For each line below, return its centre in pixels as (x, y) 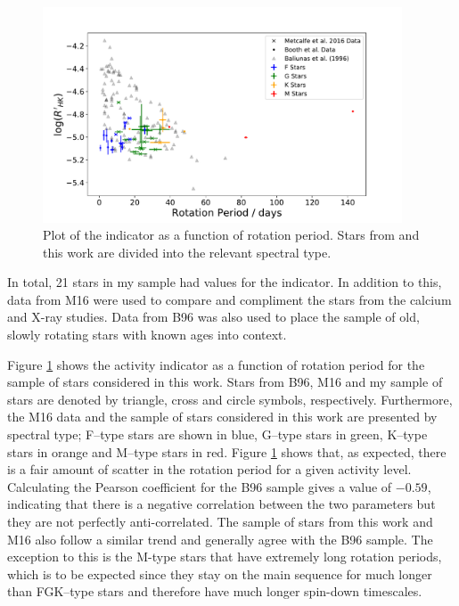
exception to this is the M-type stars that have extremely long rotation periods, (225, 557)
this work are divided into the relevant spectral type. (187, 252)
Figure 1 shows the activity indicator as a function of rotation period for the (216, 364)
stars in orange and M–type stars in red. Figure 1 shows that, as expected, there (227, 451)
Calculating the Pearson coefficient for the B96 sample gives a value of (200, 486)
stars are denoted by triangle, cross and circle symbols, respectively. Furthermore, (230, 399)
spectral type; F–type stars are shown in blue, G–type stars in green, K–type (217, 434)
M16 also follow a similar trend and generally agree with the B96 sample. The (220, 539)
